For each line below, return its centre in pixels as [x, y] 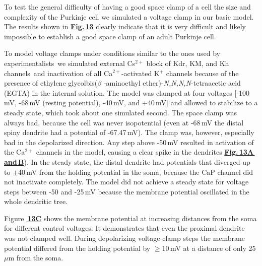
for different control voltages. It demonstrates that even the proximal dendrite [124, 228]
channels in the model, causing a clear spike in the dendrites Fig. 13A [145, 152]
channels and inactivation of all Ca [58, 73]
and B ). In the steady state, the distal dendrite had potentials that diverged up [127, 161]
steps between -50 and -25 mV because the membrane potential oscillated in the [127, 191]
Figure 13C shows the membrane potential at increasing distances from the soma [130, 218]
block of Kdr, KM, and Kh [188, 63]
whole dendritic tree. [36, 201]
